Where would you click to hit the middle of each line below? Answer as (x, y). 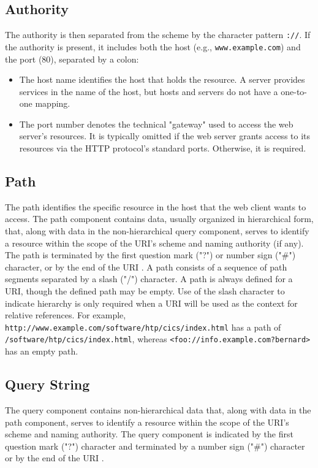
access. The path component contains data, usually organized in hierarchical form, (159, 219)
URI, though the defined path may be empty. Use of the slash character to (145, 291)
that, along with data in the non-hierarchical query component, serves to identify (157, 231)
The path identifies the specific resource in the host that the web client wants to (156, 206)
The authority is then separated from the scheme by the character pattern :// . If (158, 35)
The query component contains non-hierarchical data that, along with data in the (158, 409)
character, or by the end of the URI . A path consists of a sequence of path (146, 267)
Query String (47, 384)
